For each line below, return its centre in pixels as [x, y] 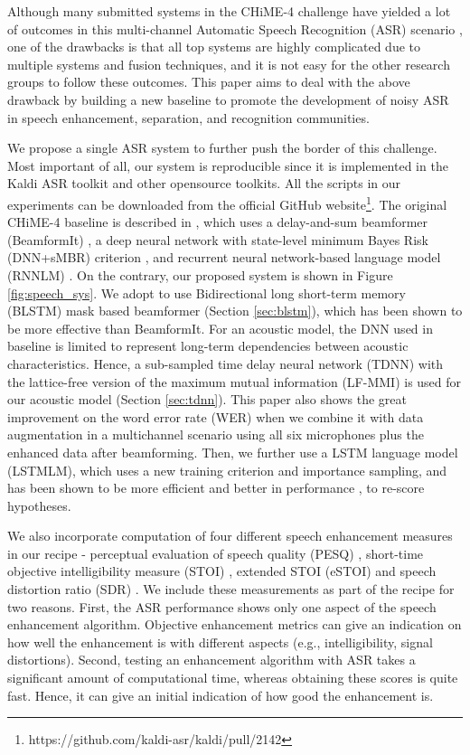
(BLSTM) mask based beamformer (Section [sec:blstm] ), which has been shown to [235, 311]
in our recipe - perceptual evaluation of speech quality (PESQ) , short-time [216, 553]
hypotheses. [39, 505]
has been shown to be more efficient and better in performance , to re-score [216, 488]
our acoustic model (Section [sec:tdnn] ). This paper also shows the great [207, 399]
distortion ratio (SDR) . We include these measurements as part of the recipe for [231, 589]
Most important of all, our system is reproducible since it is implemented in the [228, 165]
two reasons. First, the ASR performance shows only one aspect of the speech [222, 606]
